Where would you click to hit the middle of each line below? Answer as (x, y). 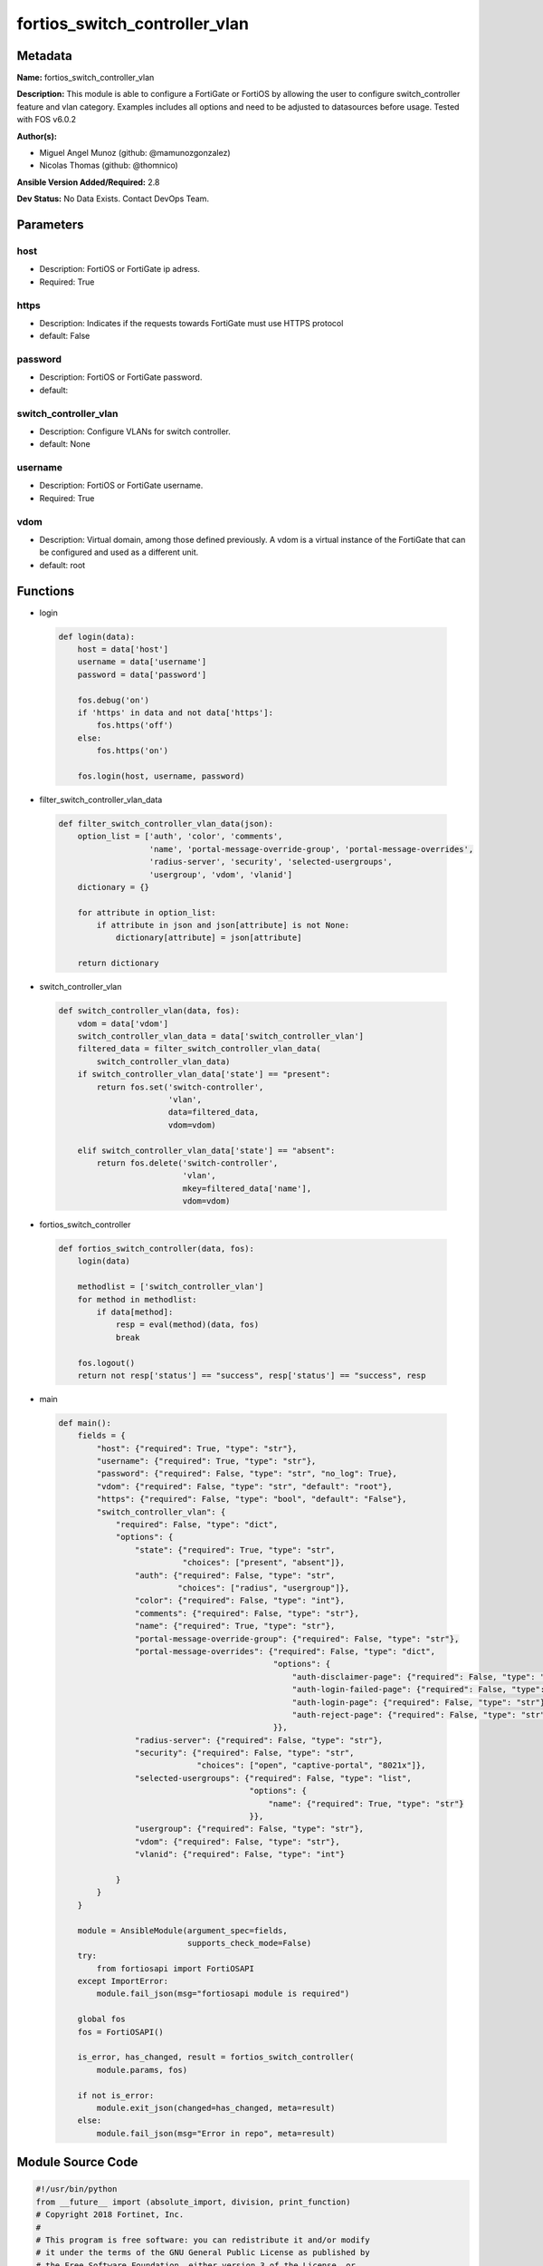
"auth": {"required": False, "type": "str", (235, 1575)
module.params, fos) (142, 2070)
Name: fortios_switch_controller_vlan (86, 78)
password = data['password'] (142, 674)
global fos (101, 2019)
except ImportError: (123, 1981)
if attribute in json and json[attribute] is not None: (223, 925)
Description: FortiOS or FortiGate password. (121, 377)
